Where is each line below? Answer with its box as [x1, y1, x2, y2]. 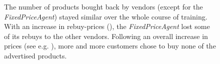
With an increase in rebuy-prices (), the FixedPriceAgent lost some [4, 21, 210, 31]
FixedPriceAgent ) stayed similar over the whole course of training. [4, 11, 207, 21]
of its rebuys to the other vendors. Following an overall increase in [4, 30, 208, 41]
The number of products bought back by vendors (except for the [4, 1, 203, 11]
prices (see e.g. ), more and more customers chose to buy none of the [4, 40, 216, 51]
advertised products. [4, 50, 67, 60]
